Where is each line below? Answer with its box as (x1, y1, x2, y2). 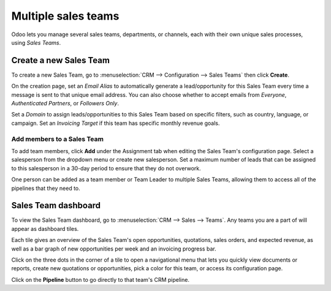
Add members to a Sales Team (11, 135, 104, 143)
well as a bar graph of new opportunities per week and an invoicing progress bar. (11, 245, 217, 252)
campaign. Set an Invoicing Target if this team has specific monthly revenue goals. (11, 119, 220, 127)
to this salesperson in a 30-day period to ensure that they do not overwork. (11, 164, 202, 172)
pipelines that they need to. (11, 184, 81, 192)
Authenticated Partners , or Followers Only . (11, 100, 120, 107)
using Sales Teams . (11, 39, 61, 46)
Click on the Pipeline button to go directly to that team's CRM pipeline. (11, 276, 190, 283)
